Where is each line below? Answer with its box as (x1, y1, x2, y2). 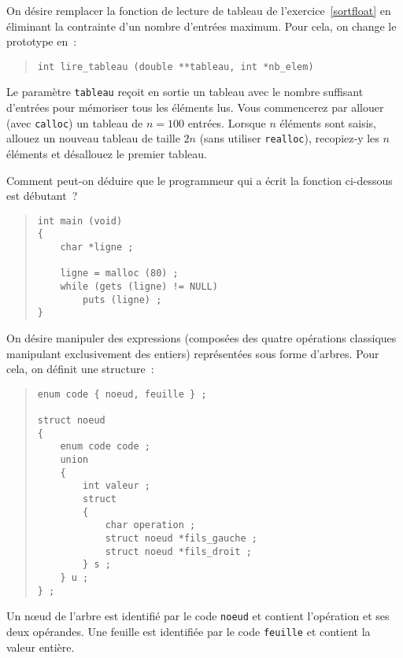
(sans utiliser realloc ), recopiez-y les (199, 130, 379, 146)
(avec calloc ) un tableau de (6, 114, 143, 131)
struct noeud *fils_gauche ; (105, 533, 257, 545)
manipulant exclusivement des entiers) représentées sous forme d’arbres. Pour (6, 345, 379, 361)
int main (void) (37, 215, 123, 227)
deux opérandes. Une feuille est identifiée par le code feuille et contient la (6, 623, 371, 639)
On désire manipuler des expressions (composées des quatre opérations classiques (6, 330, 397, 346)
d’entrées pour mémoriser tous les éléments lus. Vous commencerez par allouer (6, 99, 384, 116)
